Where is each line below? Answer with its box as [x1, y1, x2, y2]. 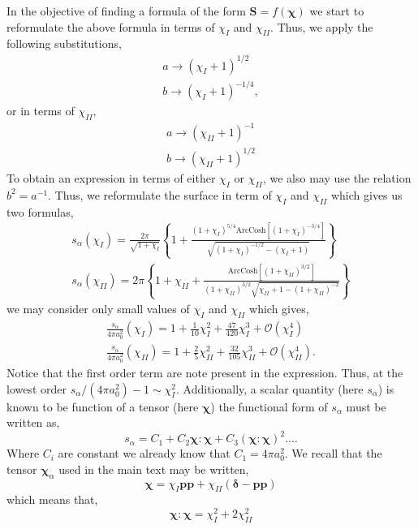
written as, [6, 414, 60, 431]
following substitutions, [6, 35, 122, 52]
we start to [309, 2, 364, 19]
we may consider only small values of [6, 300, 190, 317]
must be [346, 398, 386, 415]
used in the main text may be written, [58, 460, 249, 477]
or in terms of [6, 102, 75, 119]
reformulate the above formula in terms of [6, 18, 215, 35]
